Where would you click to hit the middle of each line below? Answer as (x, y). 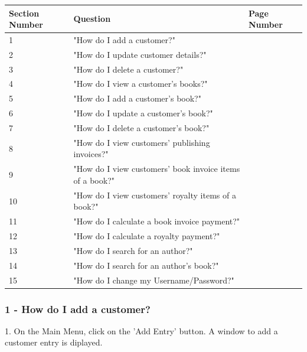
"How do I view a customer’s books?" (141, 84)
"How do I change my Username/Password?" (154, 280)
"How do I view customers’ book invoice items (157, 169)
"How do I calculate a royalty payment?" (147, 236)
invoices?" (91, 154)
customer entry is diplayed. (54, 342)
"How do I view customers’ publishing (142, 142)
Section (24, 13)
